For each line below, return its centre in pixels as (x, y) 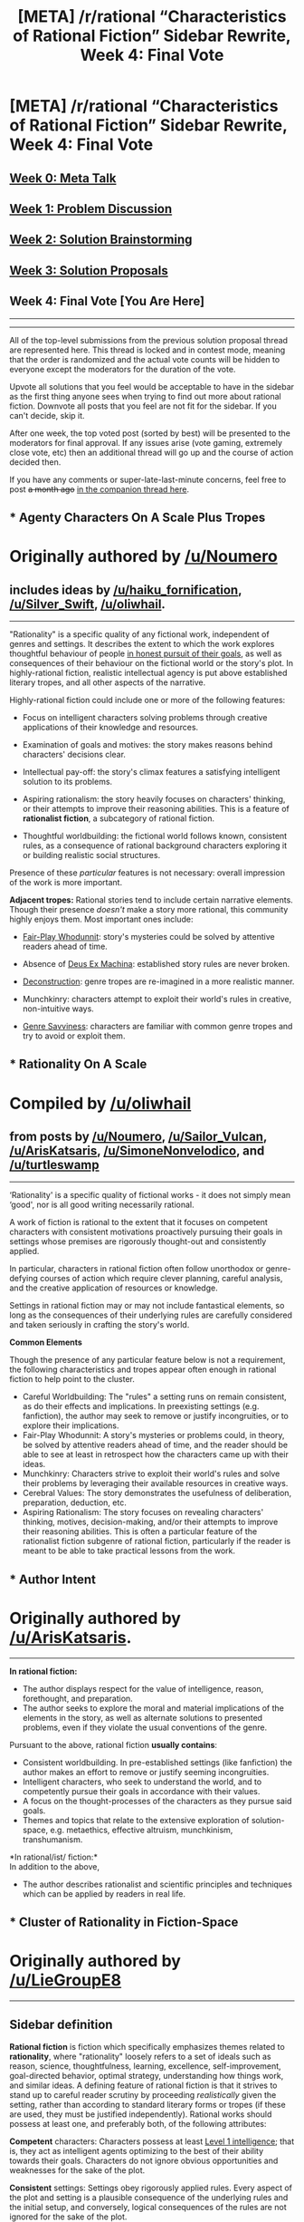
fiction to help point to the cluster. (72, 1379)
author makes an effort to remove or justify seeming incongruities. (146, 1772)
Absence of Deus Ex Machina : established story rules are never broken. (156, 963)
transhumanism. (52, 1839)
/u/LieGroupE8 (66, 1980)
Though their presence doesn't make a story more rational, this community (149, 909)
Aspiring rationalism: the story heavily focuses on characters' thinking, (154, 798)
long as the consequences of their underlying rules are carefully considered (151, 1315)
